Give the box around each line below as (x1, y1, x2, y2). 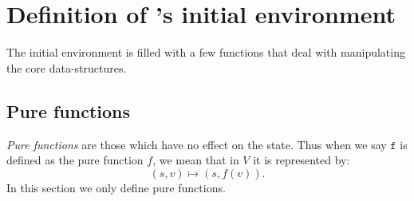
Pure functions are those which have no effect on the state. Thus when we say (6, 136, 387, 152)
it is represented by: (253, 152, 350, 168)
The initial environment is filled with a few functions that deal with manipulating (6, 44, 405, 61)
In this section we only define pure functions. (6, 179, 226, 195)
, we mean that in (152, 152, 239, 168)
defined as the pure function (6, 152, 144, 168)
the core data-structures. (6, 59, 127, 76)
